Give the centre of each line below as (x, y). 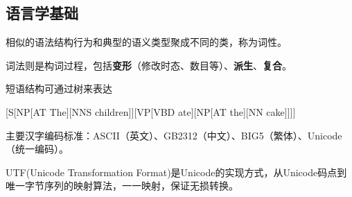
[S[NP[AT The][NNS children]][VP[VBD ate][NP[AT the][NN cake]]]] (151, 111)
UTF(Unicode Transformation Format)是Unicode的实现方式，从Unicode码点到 (176, 172)
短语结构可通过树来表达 (59, 88)
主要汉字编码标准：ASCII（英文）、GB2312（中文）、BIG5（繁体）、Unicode (174, 135)
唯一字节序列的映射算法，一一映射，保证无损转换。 (122, 186)
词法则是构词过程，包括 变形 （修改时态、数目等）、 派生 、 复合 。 (149, 65)
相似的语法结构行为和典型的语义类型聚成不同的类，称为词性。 (146, 42)
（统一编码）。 (37, 149)
